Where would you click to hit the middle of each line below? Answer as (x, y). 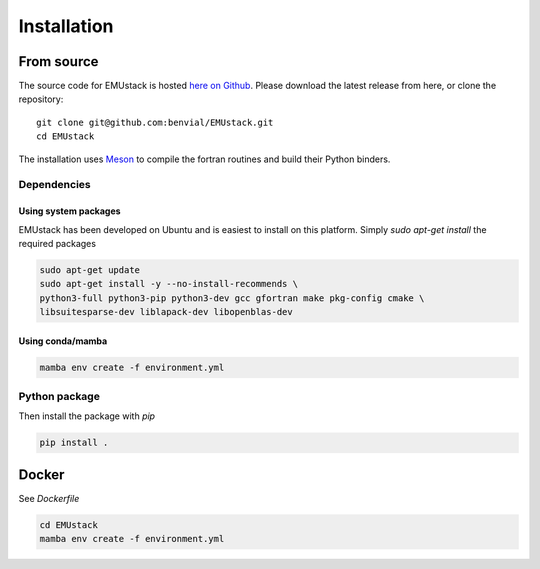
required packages (57, 243)
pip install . (74, 443)
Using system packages (69, 211)
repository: (41, 99)
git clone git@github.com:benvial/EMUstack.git (155, 122)
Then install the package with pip (86, 416)
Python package (59, 397)
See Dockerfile (49, 498)
